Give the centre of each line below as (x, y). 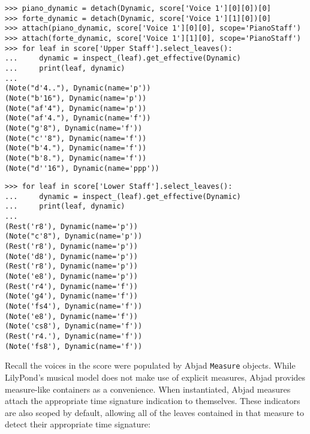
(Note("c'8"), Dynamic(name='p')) (74, 236)
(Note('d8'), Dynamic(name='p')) (71, 256)
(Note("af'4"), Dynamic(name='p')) (76, 108)
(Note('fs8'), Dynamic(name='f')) (74, 346)
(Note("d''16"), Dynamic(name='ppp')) (82, 168)
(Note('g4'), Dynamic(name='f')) (71, 296)
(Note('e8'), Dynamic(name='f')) (71, 316)
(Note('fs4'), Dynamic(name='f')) (74, 307)
